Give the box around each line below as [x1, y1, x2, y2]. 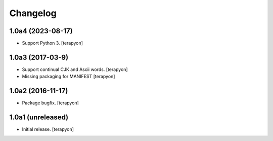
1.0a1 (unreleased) [9, 113, 69, 122]
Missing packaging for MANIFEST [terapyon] [22, 74, 115, 80]
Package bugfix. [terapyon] [22, 100, 79, 106]
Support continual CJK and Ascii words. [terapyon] [22, 66, 128, 73]
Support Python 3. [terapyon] [22, 40, 83, 46]
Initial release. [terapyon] [22, 126, 74, 132]
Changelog [9, 8, 57, 19]
